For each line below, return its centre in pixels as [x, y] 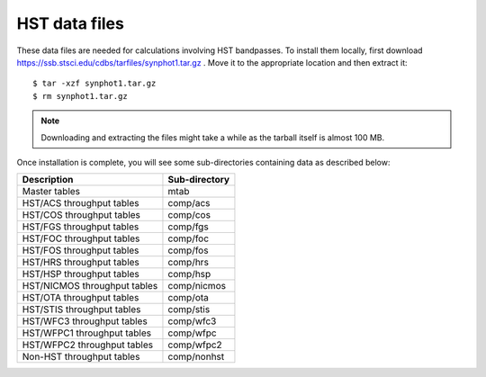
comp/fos [188, 250]
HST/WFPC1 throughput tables [87, 333]
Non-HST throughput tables [81, 357]
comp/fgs [188, 227]
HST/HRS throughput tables [81, 263]
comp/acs [189, 203]
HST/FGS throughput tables [81, 227]
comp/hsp [189, 274]
